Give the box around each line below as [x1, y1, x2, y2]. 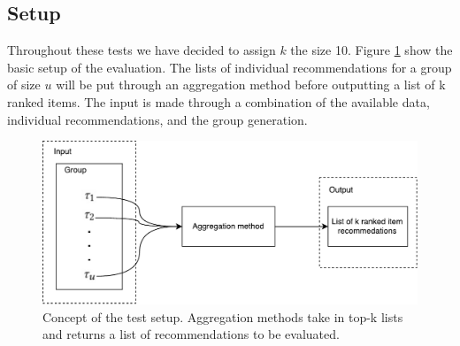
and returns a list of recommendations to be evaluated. [42, 325, 340, 343]
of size [7, 75, 41, 94]
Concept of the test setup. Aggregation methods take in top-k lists [42, 307, 403, 326]
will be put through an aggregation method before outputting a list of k [56, 75, 446, 94]
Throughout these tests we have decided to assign [7, 41, 276, 59]
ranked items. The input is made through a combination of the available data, [7, 92, 430, 111]
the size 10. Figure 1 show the [290, 41, 453, 59]
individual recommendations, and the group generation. [7, 110, 308, 128]
